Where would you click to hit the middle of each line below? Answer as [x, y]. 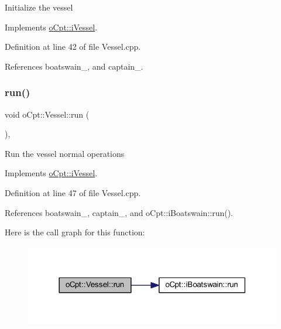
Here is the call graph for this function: [75, 232]
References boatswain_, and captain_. [74, 66]
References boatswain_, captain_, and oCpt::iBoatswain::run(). [119, 212]
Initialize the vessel [39, 7]
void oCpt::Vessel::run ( [47, 114]
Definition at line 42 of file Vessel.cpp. [73, 47]
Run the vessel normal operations [65, 153]
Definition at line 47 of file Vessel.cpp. [73, 192]
